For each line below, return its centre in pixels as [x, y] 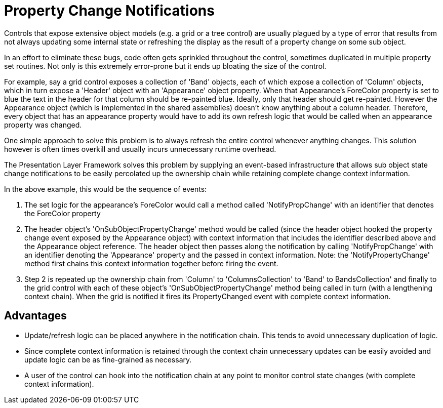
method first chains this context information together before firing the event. [151, 263]
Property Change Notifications [109, 11]
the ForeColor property [63, 213]
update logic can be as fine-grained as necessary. [108, 359]
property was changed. [43, 125]
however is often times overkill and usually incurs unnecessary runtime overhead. [140, 149]
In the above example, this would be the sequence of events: [106, 189]
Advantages [35, 316]
